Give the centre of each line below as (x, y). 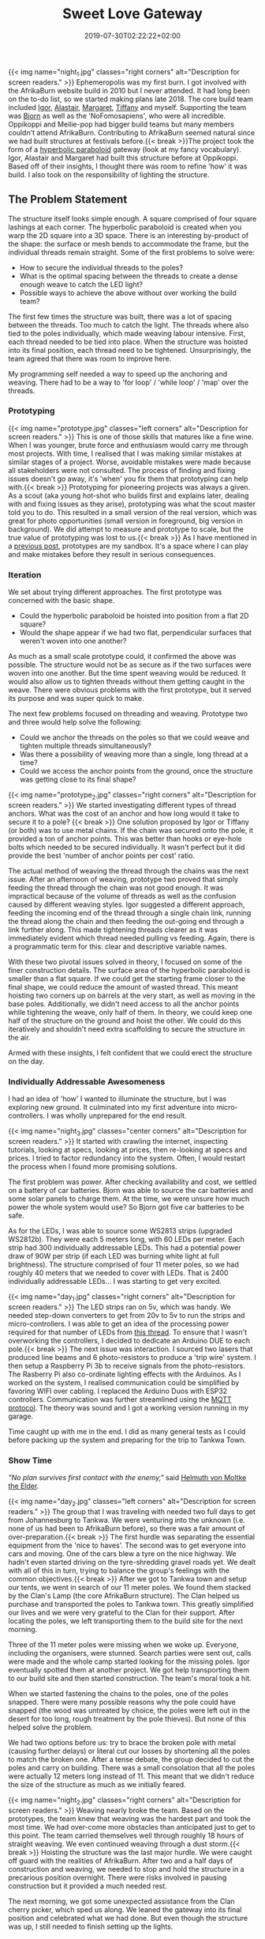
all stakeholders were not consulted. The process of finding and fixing (122, 470)
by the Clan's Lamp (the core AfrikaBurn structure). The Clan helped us (124, 1596)
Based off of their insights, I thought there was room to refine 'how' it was (128, 166)
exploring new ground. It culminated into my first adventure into (112, 1108)
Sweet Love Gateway (132, 14)
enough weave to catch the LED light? (81, 284)
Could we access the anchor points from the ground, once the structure (136, 771)
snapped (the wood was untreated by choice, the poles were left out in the (129, 1710)
